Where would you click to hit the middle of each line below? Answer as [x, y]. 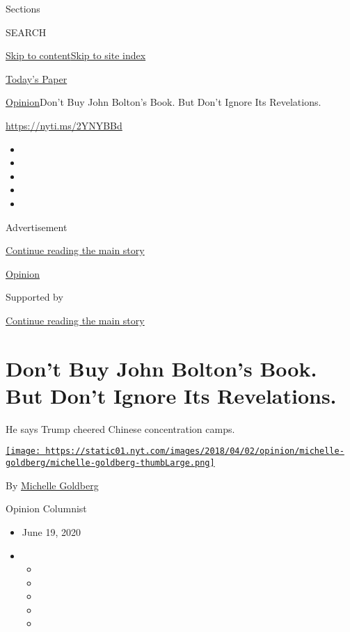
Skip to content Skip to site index [76, 55]
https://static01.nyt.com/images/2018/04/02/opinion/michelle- [195, 451]
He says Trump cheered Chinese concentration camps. [120, 428]
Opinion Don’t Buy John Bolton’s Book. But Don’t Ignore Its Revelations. [164, 102]
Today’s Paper [37, 78]
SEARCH [26, 32]
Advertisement [37, 227]
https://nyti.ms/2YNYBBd [64, 125]
